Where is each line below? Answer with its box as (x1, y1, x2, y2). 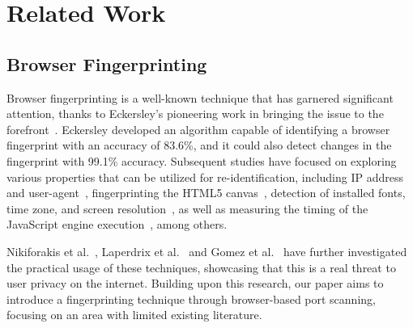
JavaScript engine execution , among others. (6, 216, 228, 233)
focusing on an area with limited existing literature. (6, 306, 262, 323)
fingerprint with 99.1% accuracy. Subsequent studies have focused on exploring (6, 152, 397, 169)
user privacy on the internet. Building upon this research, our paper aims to (6, 275, 384, 292)
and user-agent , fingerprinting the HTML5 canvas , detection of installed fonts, (6, 184, 406, 201)
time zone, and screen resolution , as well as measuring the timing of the (6, 200, 368, 217)
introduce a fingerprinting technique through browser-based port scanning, (6, 290, 376, 307)
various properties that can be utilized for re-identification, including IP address (6, 168, 404, 185)
